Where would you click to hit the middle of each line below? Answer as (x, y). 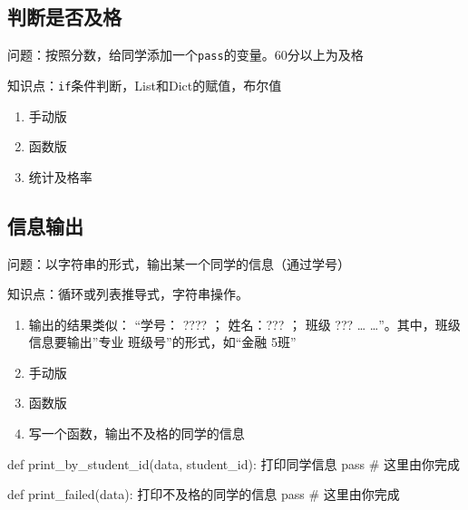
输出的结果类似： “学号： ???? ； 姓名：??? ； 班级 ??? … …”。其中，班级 (244, 324)
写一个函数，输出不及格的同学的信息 (136, 433)
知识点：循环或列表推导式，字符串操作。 (128, 294)
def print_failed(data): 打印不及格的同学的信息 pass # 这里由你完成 (204, 494)
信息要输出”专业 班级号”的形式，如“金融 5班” (162, 342)
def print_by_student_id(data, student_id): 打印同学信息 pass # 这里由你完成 (234, 463)
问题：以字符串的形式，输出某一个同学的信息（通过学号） (179, 263)
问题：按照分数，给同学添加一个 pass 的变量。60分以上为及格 (185, 55)
